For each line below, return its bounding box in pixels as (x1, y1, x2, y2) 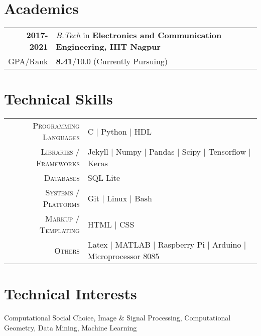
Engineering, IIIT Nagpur (56, 41, 161, 53)
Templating (39, 224, 80, 236)
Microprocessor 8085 (87, 250, 160, 262)
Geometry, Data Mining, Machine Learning (4, 322, 137, 332)
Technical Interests (4, 283, 137, 304)
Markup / (45, 212, 80, 225)
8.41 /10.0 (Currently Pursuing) (56, 55, 168, 67)
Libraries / (41, 146, 80, 158)
